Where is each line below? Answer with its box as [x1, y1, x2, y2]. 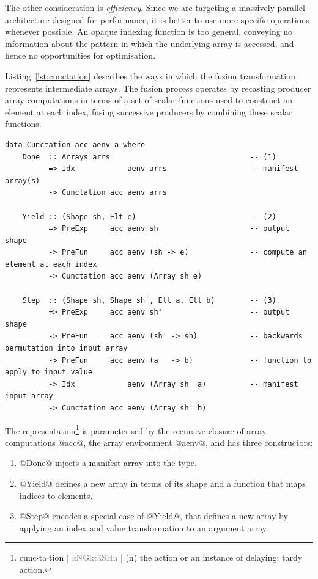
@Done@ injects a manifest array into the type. [19, 456, 197, 469]
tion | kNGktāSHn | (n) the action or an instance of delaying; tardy [49, 551, 303, 564]
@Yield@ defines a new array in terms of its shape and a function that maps [19, 477, 306, 490]
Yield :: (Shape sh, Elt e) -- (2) [22, 212, 276, 221]
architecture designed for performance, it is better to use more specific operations [5, 13, 310, 26]
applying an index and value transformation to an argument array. [19, 521, 268, 534]
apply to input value [5, 368, 93, 377]
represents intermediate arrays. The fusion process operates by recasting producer [5, 81, 311, 94]
